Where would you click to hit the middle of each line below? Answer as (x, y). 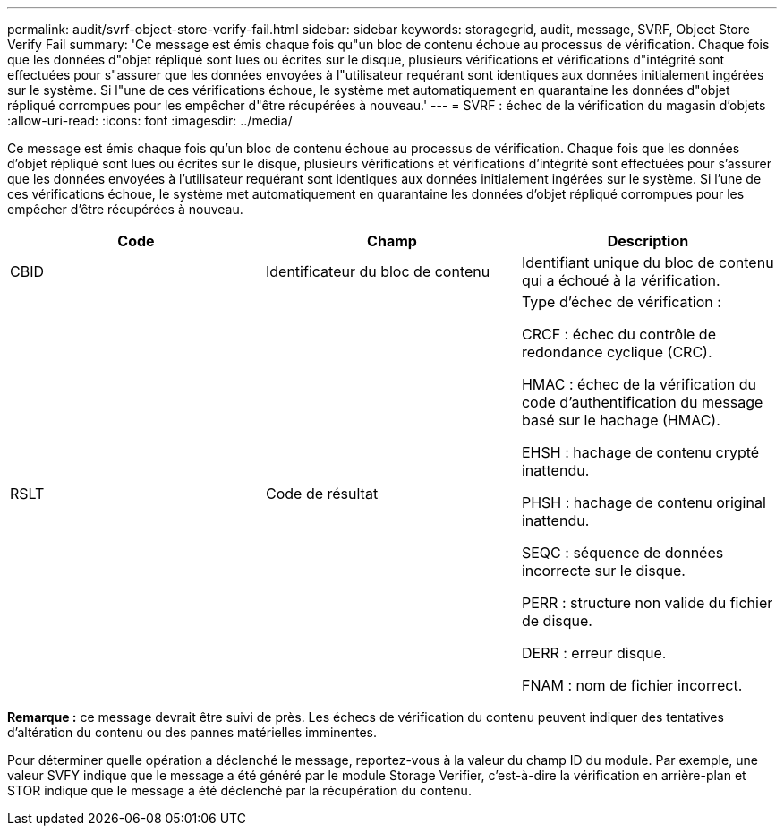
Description (648, 241)
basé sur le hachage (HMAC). (621, 420)
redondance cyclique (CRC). (617, 352)
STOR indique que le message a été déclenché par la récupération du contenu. (239, 790)
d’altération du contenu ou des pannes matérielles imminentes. (192, 732)
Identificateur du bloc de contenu (378, 271)
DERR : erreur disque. (594, 653)
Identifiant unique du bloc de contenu (648, 262)
